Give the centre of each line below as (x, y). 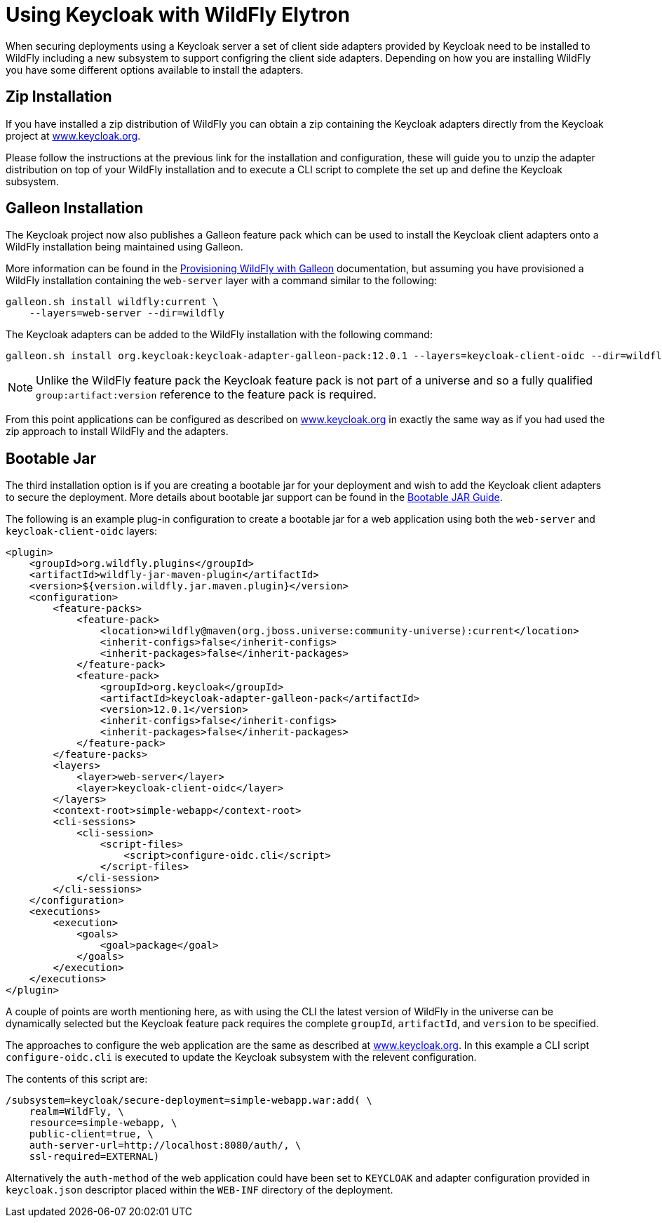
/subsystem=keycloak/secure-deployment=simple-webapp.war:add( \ (189, 1101)
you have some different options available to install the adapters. (155, 69)
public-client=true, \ (91, 1134)
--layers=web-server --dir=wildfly (127, 313)
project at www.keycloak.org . (73, 135)
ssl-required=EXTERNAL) (94, 1157)
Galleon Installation (75, 208)
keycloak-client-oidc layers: (82, 531)
